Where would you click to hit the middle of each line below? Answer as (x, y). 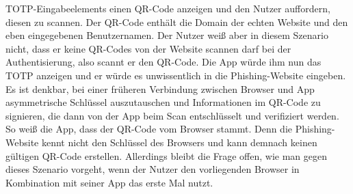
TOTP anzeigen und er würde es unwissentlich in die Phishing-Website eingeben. (176, 75)
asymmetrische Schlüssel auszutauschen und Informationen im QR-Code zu (163, 102)
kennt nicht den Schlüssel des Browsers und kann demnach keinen (179, 142)
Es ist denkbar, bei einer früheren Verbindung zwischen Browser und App (160, 88)
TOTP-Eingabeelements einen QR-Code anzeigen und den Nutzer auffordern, (168, 8)
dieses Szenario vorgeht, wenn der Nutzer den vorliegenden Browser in (153, 169)
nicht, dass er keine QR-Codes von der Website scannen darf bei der (148, 48)
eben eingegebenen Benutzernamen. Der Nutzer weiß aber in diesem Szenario (167, 35)
